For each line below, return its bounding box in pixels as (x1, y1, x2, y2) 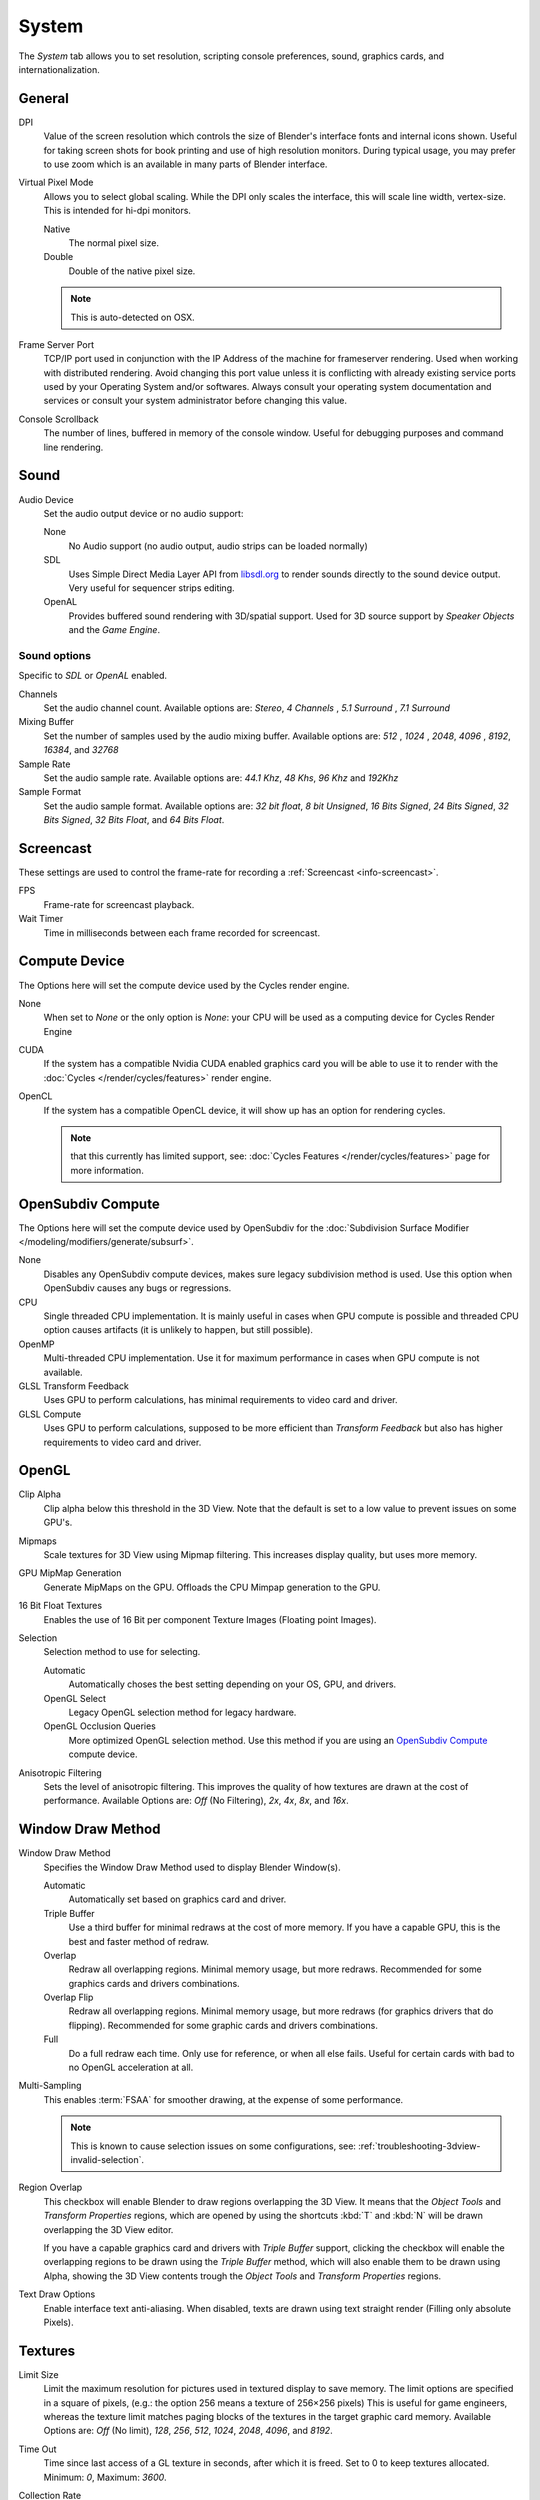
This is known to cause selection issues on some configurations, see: (70, 2140, 357, 2152)
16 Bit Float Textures (18, 1600, 103, 1612)
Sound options (18, 648, 92, 662)
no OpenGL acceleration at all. (68, 2061, 194, 2074)
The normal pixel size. (68, 236, 160, 249)
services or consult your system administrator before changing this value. (43, 395, 347, 407)
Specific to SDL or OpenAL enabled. (18, 670, 168, 682)
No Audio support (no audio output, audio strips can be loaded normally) (68, 540, 369, 552)
